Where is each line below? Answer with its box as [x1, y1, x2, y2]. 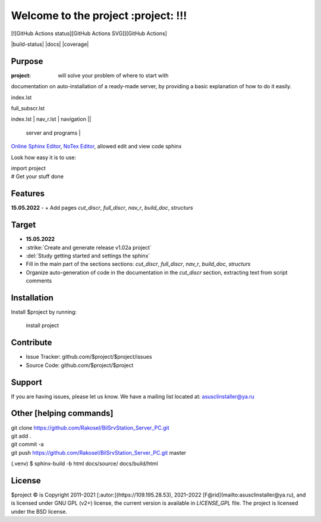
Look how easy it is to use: [11, 154, 77, 161]
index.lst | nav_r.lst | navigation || [11, 116, 92, 123]
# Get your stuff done [11, 173, 64, 180]
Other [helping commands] [11, 408, 114, 418]
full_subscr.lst [11, 105, 45, 112]
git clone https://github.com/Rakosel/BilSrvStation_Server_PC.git [11, 424, 169, 431]
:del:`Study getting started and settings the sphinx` [26, 252, 150, 259]
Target [11, 220, 36, 230]
